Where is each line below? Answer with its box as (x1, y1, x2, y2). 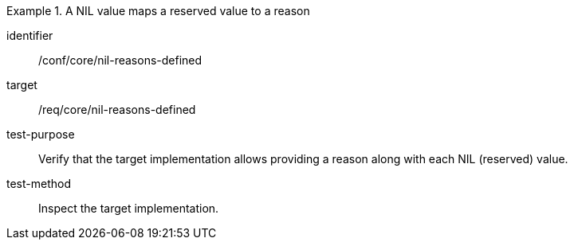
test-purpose (6, 127, 75, 141)
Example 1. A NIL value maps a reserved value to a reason (6, 4, 310, 18)
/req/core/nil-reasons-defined (38, 103, 196, 116)
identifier (6, 29, 53, 42)
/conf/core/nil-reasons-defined (38, 53, 202, 67)
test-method (6, 177, 71, 190)
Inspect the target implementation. (38, 201, 219, 215)
